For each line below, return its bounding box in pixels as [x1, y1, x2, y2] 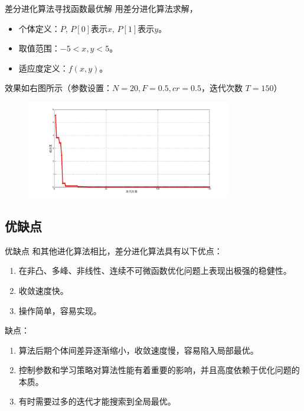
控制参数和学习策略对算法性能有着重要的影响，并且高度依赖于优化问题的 [18, 364, 300, 376]
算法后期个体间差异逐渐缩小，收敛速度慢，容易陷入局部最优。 [18, 344, 259, 356]
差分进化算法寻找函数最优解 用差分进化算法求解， [5, 2, 198, 14]
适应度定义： [18, 62, 68, 74]
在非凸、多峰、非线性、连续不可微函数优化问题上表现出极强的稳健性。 [18, 264, 292, 277]
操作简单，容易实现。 [18, 304, 102, 316]
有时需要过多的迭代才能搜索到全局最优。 [18, 395, 176, 407]
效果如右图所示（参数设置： [5, 82, 112, 94]
